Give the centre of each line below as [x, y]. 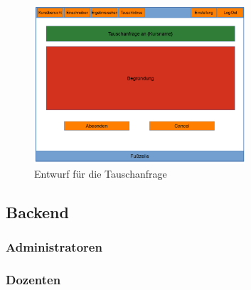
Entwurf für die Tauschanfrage [101, 174]
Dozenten [33, 280]
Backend [37, 212]
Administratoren [54, 247]
